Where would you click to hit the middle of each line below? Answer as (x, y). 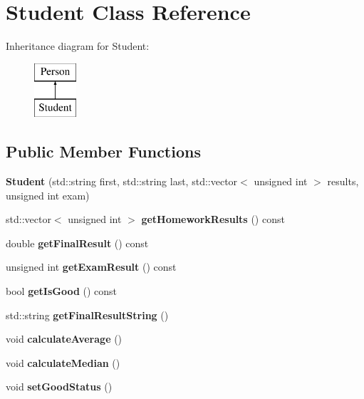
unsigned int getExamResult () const (91, 267)
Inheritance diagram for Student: (78, 46)
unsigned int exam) (48, 195)
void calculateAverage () (64, 339)
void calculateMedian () (63, 362)
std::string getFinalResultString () (87, 315)
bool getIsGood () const (62, 291)
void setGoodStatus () (59, 387)
